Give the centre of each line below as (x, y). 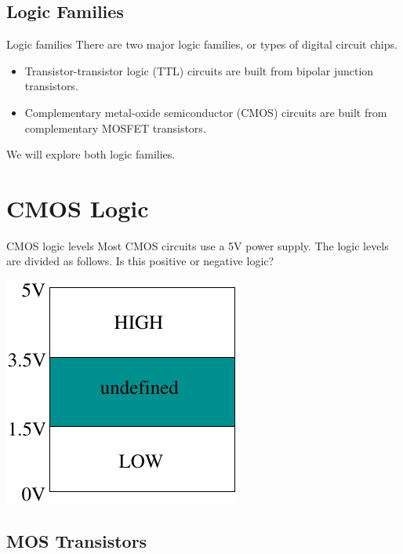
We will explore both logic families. (91, 154)
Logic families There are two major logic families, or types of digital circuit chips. (202, 44)
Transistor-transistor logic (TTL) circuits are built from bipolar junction (199, 70)
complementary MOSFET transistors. (115, 128)
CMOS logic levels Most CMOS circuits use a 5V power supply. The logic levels (198, 245)
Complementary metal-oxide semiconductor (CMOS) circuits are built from (206, 112)
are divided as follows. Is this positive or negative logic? (140, 261)
